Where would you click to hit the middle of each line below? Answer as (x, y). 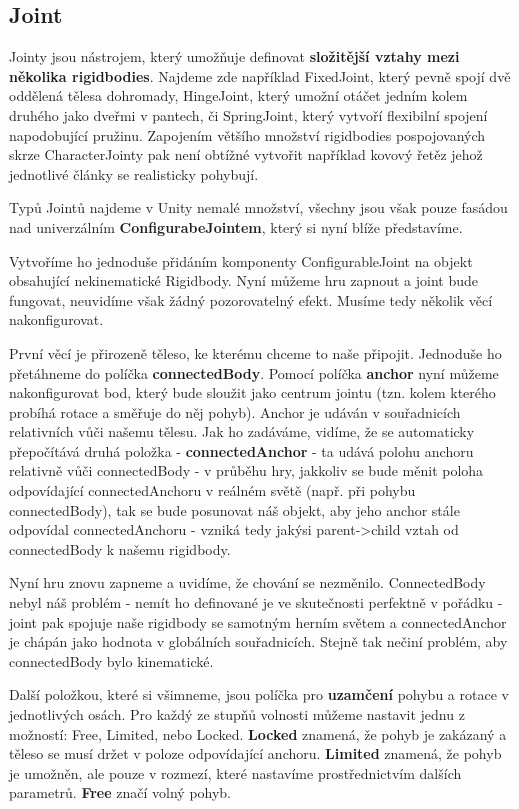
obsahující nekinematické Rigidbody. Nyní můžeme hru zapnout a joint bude (243, 280)
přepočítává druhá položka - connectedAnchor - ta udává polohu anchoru (241, 450)
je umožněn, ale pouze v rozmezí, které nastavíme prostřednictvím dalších (235, 772)
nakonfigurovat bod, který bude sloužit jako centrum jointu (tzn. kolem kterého (252, 392)
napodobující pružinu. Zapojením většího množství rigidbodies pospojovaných (247, 134)
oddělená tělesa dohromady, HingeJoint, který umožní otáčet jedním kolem (238, 95)
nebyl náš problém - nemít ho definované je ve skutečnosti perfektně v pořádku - (256, 602)
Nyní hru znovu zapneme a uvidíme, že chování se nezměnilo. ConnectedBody (247, 582)
